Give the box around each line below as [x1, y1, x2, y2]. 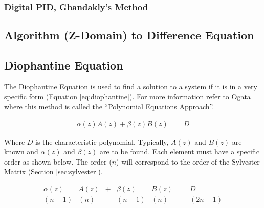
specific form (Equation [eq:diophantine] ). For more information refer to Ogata [4, 91, 251, 102]
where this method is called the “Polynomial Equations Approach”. [4, 101, 214, 112]
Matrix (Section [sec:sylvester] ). [4, 166, 103, 177]
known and [4, 146, 38, 157]
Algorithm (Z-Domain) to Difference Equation [4, 27, 254, 43]
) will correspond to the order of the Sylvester [116, 156, 260, 167]
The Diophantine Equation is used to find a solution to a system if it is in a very [4, 81, 257, 91]
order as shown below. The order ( [4, 156, 112, 167]
